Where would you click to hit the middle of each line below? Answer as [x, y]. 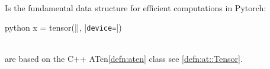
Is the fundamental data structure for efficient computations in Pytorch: [136, 7]
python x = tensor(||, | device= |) [63, 27]
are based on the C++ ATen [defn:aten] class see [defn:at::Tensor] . [124, 59]
